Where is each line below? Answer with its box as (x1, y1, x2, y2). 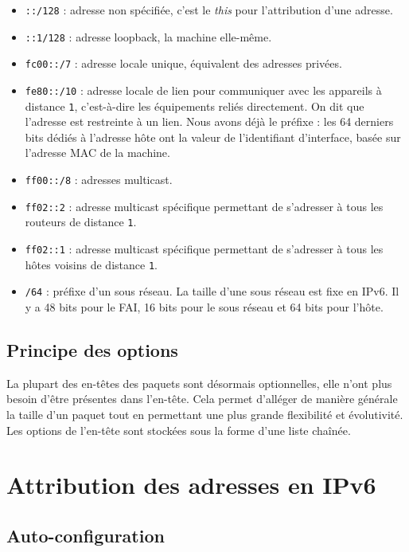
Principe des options (6, 337, 178, 362)
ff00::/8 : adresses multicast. (25, 171, 173, 188)
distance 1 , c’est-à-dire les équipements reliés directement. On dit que (25, 97, 364, 114)
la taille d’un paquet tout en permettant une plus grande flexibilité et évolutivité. (6, 405, 403, 422)
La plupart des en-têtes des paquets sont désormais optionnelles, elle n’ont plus (6, 374, 392, 391)
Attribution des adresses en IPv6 (6, 468, 376, 501)
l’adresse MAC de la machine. (25, 144, 170, 161)
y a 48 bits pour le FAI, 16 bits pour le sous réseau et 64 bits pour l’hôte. (25, 299, 384, 315)
